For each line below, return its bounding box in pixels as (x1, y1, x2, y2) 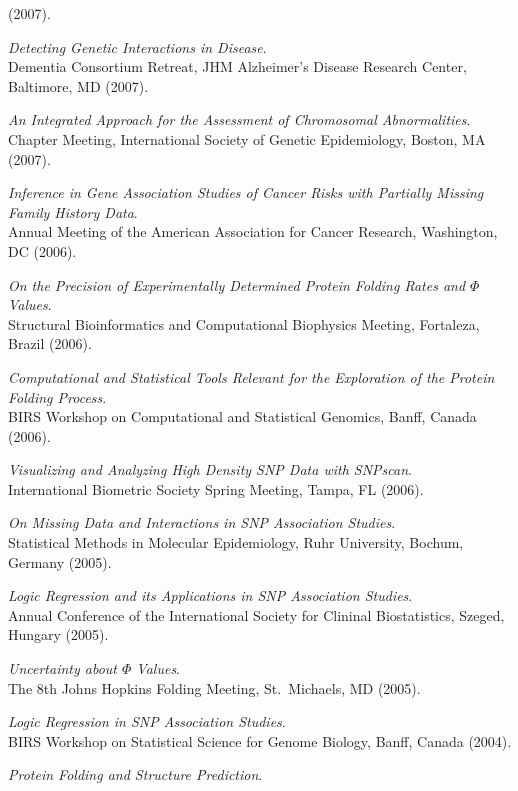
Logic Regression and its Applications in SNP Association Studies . (8, 585, 413, 606)
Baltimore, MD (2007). (8, 75, 149, 96)
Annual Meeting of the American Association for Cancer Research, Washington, (8, 221, 498, 242)
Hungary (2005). (8, 624, 109, 645)
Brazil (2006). (8, 333, 92, 354)
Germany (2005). (8, 551, 112, 572)
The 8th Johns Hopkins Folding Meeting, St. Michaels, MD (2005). (8, 677, 421, 698)
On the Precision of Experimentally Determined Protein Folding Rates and (8, 274, 466, 295)
